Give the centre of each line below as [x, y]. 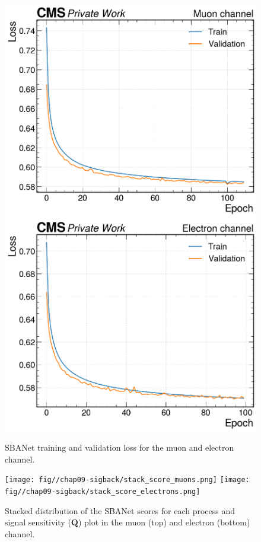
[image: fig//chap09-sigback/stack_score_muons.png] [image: [127, 480]
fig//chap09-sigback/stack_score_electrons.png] [103, 492]
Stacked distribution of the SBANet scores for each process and [120, 510]
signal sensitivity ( [38, 522]
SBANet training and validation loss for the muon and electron [120, 447]
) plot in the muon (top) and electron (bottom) [164, 522]
